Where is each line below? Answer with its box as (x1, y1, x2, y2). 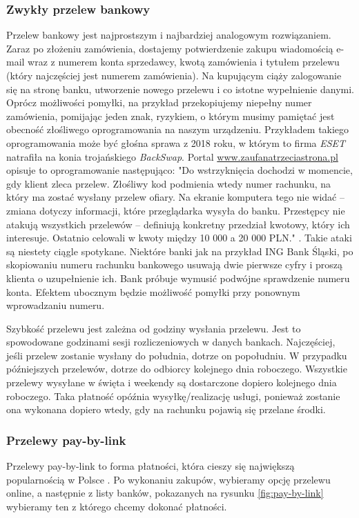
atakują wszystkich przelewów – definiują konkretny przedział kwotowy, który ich (6, 217, 350, 231)
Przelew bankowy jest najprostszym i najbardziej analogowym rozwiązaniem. (6, 28, 331, 42)
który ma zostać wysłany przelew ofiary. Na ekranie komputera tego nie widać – (6, 190, 345, 204)
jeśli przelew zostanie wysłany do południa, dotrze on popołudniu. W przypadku (6, 348, 347, 362)
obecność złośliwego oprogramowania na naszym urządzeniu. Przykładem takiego (6, 122, 349, 137)
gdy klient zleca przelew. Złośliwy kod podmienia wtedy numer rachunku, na (6, 176, 331, 190)
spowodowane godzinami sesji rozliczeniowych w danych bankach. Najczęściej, (6, 335, 336, 349)
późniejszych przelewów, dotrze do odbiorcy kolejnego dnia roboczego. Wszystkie (6, 361, 347, 376)
